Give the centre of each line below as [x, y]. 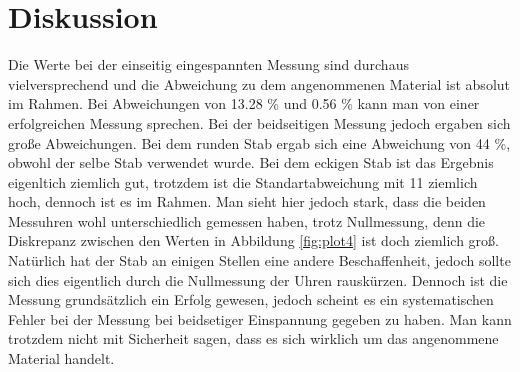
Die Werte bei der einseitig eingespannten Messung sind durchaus [208, 64]
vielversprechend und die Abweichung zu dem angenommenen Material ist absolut [259, 83]
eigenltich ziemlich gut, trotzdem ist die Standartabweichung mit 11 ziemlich [243, 181]
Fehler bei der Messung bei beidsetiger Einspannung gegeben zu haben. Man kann [260, 318]
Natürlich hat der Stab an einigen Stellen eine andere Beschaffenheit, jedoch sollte [259, 260]
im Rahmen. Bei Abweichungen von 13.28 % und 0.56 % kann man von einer [244, 103]
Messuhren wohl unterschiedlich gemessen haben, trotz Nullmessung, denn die [247, 220]
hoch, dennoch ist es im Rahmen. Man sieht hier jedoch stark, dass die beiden [247, 201]
